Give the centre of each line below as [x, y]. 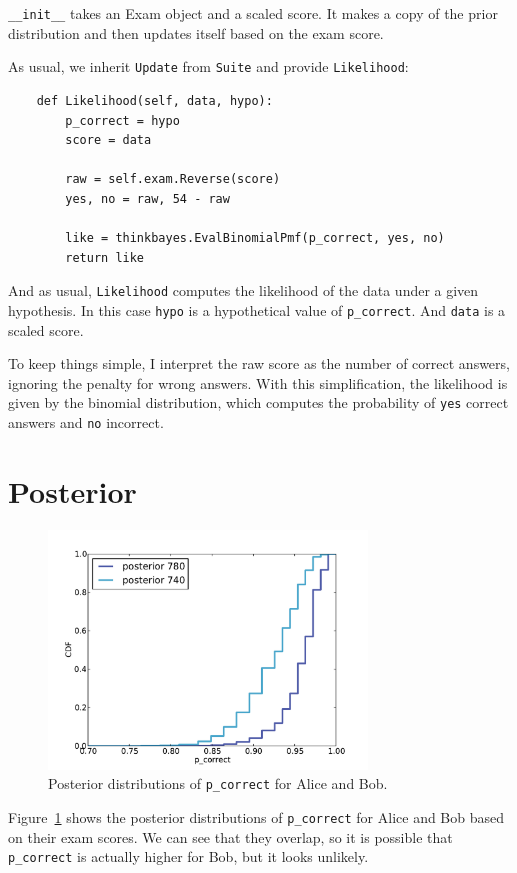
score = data [108, 140]
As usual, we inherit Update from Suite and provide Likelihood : [208, 66]
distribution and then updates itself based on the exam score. [196, 32]
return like [105, 257]
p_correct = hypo [122, 120]
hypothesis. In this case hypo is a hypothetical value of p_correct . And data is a [257, 309]
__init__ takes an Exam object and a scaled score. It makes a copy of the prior [253, 13]
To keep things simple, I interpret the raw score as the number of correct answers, [259, 363]
